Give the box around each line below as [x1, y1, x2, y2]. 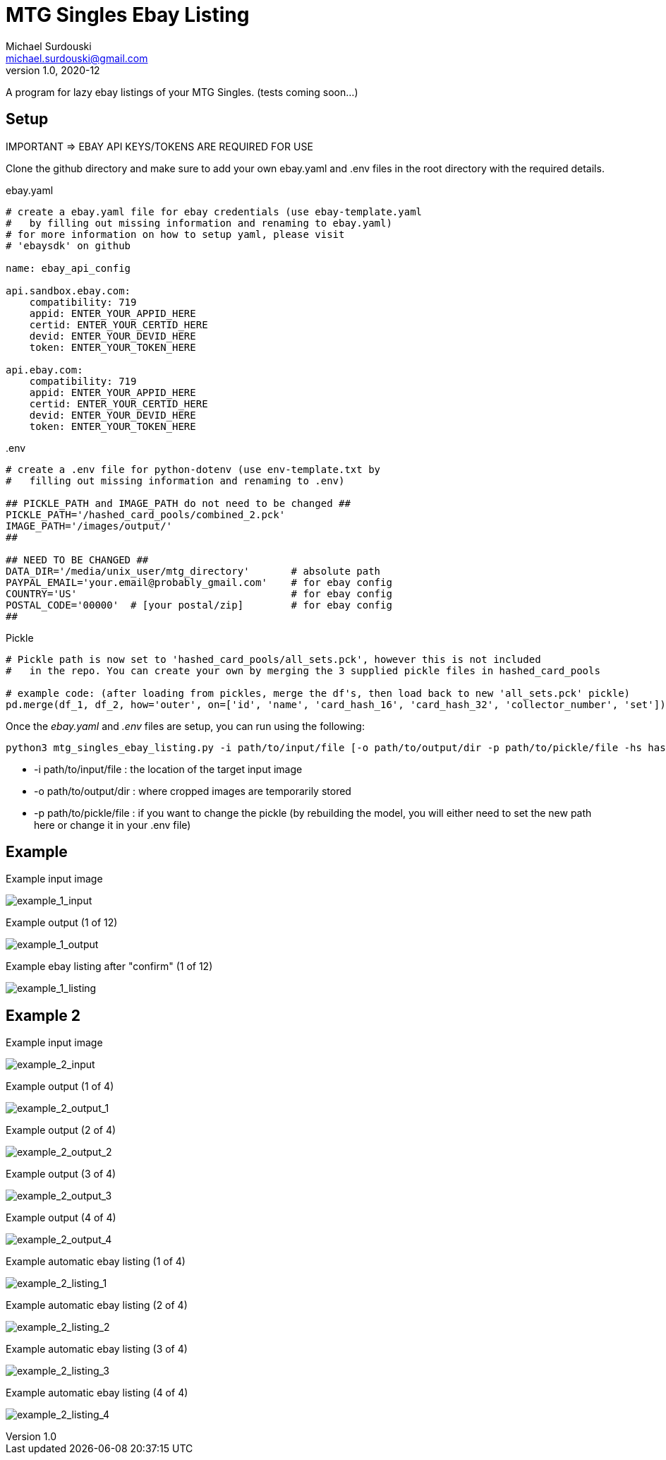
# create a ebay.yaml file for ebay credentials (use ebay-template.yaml [6, 205, 423, 217]
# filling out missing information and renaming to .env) [6, 474, 345, 486]
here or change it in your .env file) [34, 818, 191, 831]
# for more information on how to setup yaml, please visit [6, 228, 345, 240]
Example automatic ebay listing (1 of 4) [6, 1255, 186, 1268]
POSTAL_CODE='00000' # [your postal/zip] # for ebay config [6, 599, 392, 611]
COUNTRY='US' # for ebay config [6, 587, 392, 599]
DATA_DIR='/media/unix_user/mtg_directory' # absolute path [6, 565, 381, 577]
